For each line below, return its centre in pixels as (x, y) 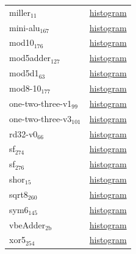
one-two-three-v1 (41, 103)
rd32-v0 (23, 133)
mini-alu (25, 27)
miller (20, 12)
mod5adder (30, 58)
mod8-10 (25, 88)
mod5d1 (24, 73)
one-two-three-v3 (41, 118)
